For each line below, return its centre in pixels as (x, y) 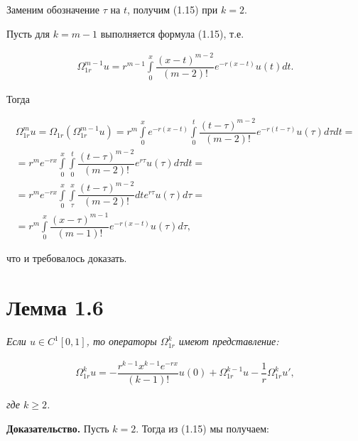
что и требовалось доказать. (67, 258)
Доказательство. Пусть (58, 428)
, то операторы (121, 341)
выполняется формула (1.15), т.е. (172, 33)
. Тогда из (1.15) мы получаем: (202, 428)
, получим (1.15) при (172, 9)
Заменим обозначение (53, 9)
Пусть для (28, 33)
